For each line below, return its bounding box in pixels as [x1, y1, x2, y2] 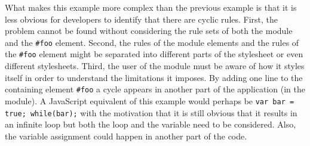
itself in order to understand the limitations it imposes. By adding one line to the [5, 71, 303, 83]
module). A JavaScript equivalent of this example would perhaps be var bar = [5, 94, 294, 107]
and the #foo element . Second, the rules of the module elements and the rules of [5, 36, 299, 48]
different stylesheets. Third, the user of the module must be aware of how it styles [5, 60, 305, 72]
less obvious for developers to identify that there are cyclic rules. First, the [5, 13, 278, 25]
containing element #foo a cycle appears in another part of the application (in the [5, 83, 305, 95]
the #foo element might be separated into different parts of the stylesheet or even [5, 48, 303, 60]
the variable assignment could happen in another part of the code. [5, 129, 247, 142]
